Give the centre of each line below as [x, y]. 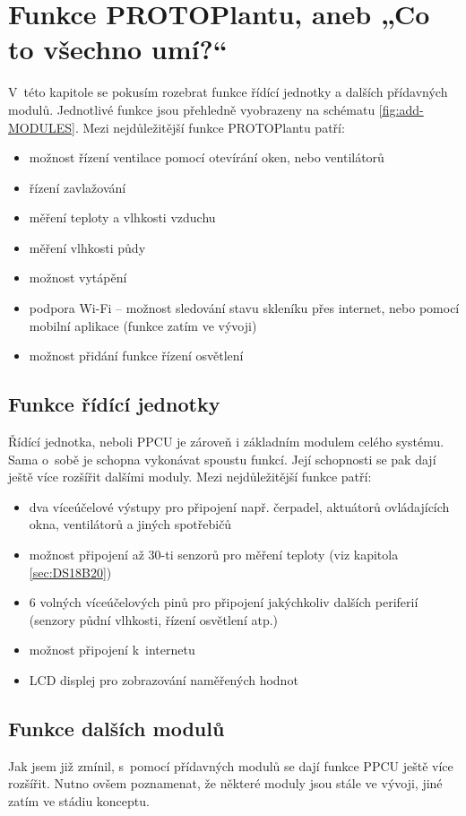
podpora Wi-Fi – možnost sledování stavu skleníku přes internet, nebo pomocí [244, 308]
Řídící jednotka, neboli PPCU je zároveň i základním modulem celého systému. [226, 442]
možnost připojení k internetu [112, 650]
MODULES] [42, 127]
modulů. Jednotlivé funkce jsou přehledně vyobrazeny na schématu [192, 109]
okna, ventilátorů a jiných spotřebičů [130, 524]
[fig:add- [401, 109]
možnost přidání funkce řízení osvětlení [136, 356]
